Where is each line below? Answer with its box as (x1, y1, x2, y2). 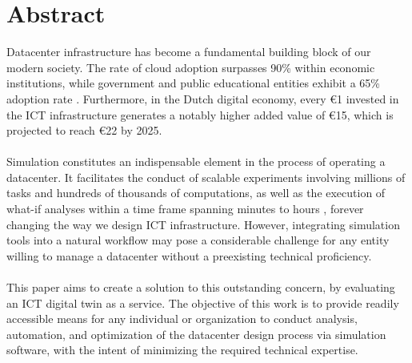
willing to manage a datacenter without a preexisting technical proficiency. (6, 247, 372, 264)
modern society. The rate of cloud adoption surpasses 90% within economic (6, 58, 375, 75)
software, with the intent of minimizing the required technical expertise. (6, 341, 358, 358)
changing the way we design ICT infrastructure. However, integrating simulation (6, 216, 400, 232)
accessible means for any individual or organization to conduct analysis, (6, 310, 358, 327)
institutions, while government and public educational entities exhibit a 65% (6, 75, 380, 91)
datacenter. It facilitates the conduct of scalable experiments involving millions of (6, 168, 406, 185)
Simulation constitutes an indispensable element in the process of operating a (6, 153, 386, 170)
